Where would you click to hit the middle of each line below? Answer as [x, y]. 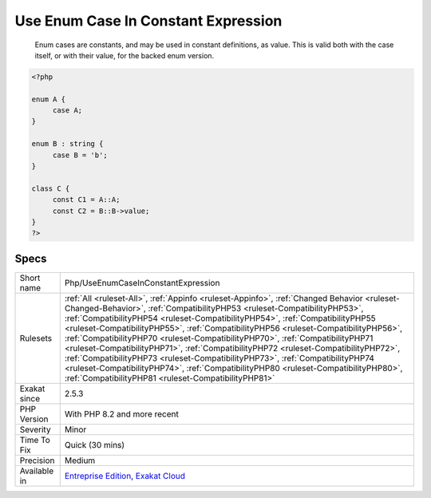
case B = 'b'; [80, 155]
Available [37, 471]
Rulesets [36, 338]
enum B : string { [67, 144]
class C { [51, 188]
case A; [67, 111]
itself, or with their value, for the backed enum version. [125, 55]
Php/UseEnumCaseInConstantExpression [142, 283]
